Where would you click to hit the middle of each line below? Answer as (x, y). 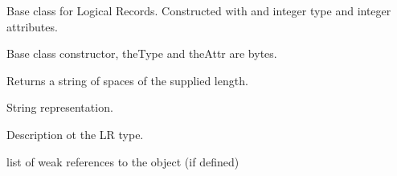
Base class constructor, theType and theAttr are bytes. (142, 53)
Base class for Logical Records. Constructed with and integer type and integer (199, 10)
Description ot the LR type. (75, 134)
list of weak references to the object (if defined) (123, 161)
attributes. (32, 26)
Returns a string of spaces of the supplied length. (127, 80)
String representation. (60, 107)
